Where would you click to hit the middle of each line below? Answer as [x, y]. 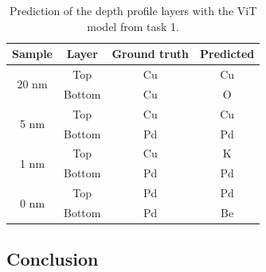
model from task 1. [133, 26]
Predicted [227, 54]
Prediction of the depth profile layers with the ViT [133, 10]
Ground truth [151, 54]
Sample [32, 54]
